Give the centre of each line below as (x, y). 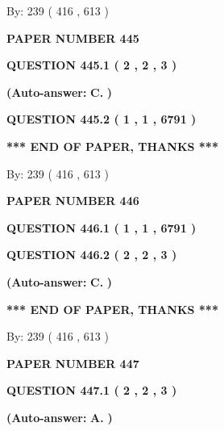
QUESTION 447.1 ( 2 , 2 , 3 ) (92, 390)
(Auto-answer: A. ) (60, 417)
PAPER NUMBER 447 (73, 363)
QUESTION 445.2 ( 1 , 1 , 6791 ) (102, 119)
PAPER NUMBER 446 (73, 201)
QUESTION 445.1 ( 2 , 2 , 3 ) (92, 65)
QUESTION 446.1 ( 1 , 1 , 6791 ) (102, 227)
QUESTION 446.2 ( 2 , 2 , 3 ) (92, 255)
